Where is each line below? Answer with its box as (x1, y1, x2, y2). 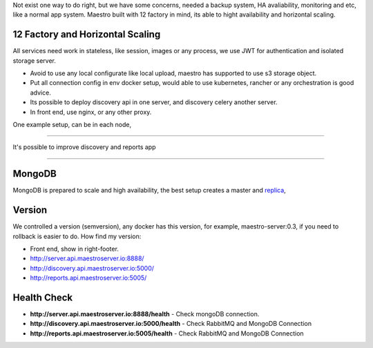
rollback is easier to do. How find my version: (12, 232, 142, 240)
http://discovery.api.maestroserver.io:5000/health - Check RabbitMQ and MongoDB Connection (30, 320, 312, 328)
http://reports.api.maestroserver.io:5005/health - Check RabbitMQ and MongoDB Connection (30, 329, 304, 338)
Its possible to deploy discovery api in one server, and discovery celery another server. (30, 98, 278, 106)
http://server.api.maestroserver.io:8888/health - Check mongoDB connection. (30, 310, 260, 318)
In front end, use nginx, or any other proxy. (30, 108, 152, 116)
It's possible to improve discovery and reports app (12, 143, 156, 151)
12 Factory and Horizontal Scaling (12, 28, 161, 41)
